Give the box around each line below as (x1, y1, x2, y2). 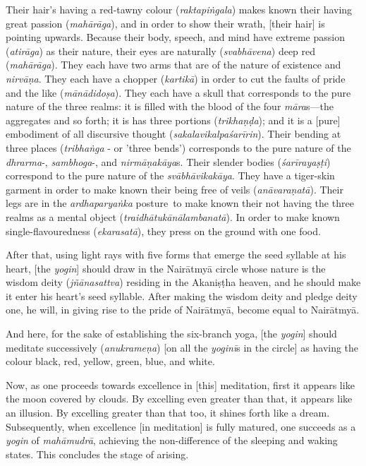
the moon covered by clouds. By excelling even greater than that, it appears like (6, 391, 353, 406)
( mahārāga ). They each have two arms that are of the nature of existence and (6, 57, 341, 72)
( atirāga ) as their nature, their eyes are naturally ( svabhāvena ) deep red (6, 43, 316, 58)
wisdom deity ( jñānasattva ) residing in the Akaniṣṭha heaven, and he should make (6, 275, 361, 289)
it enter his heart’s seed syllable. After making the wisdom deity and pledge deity (6, 288, 358, 303)
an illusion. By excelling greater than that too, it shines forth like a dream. (6, 405, 330, 420)
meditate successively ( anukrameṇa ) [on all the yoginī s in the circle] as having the (6, 340, 359, 354)
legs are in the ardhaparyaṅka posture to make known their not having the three (6, 196, 354, 210)
